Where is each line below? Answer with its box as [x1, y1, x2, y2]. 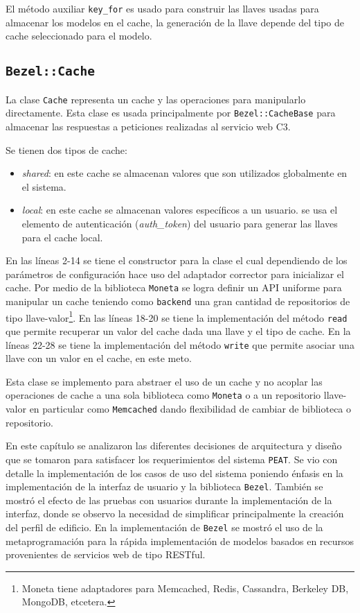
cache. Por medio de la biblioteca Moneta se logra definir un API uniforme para [6, 280, 342, 295]
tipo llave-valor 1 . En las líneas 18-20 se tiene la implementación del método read [6, 308, 348, 325]
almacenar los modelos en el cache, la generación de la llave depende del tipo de [6, 15, 345, 29]
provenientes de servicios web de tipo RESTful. [6, 547, 206, 562]
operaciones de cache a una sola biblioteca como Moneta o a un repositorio [6, 388, 321, 402]
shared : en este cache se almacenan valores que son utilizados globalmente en [21, 166, 348, 180]
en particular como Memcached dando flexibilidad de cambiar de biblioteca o [29, 402, 352, 415]
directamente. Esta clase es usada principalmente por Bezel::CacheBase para [6, 105, 336, 120]
